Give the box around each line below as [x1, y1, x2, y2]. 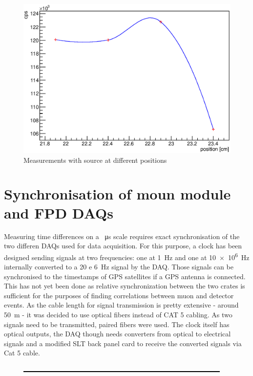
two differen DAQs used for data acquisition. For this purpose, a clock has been [4, 241, 242, 251]
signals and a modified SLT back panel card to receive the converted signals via [4, 338, 242, 348]
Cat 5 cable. [4, 348, 40, 358]
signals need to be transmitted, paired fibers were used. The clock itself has [4, 319, 230, 329]
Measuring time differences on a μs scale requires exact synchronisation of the [4, 231, 240, 241]
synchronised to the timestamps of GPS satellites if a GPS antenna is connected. [4, 271, 246, 281]
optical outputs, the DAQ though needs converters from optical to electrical [4, 329, 231, 339]
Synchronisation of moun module [4, 183, 231, 203]
